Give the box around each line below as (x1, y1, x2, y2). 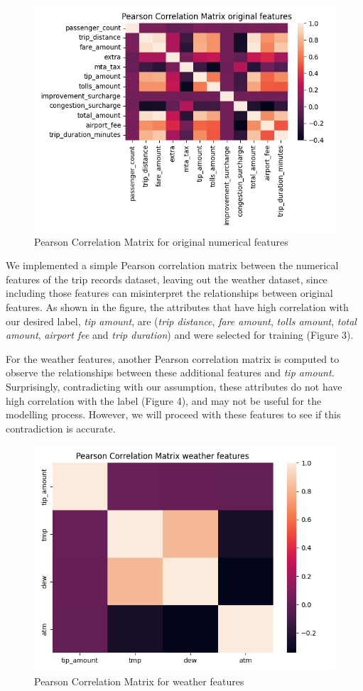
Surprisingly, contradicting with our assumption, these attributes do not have (6, 379, 342, 393)
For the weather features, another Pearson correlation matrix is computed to (6, 351, 340, 366)
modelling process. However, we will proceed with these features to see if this (6, 407, 341, 422)
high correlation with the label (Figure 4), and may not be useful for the (6, 393, 322, 408)
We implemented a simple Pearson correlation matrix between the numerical (6, 258, 339, 273)
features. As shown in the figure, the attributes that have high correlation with (6, 299, 349, 314)
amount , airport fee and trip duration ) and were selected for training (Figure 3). (6, 327, 354, 342)
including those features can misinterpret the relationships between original (6, 285, 333, 300)
